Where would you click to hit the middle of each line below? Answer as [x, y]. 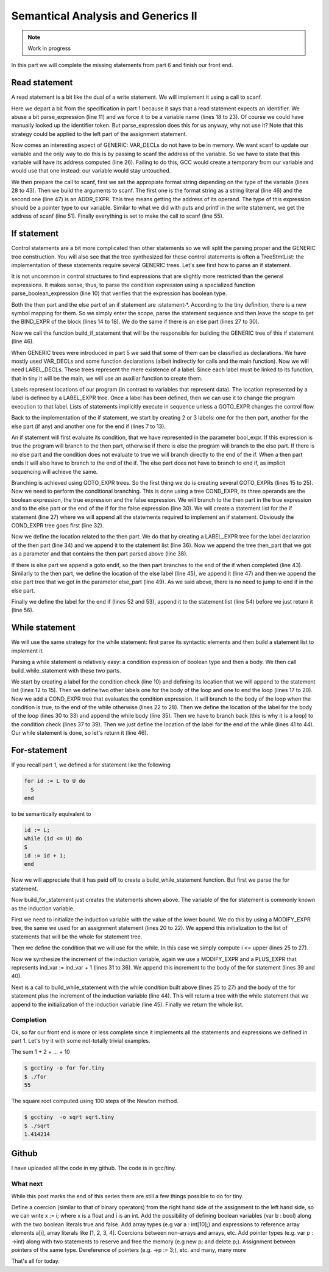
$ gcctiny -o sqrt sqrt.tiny [69, 1117]
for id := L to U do [55, 781]
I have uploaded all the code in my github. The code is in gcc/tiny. [94, 1168]
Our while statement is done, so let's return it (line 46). [80, 733]
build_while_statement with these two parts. [66, 670]
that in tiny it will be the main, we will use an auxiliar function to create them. [107, 378]
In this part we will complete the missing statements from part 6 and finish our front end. [122, 65]
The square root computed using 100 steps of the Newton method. [95, 1101]
